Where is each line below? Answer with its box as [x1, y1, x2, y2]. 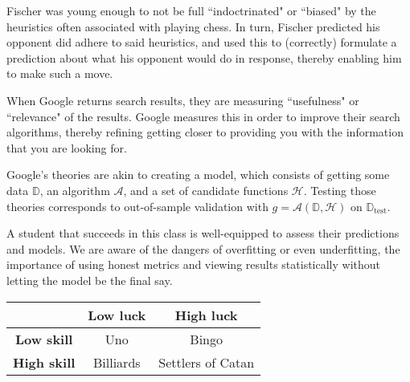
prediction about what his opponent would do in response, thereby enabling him [6, 49, 402, 66]
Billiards [93, 352, 141, 372]
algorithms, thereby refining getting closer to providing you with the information [6, 124, 404, 140]
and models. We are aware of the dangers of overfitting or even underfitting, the [6, 240, 400, 257]
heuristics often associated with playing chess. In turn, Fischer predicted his [6, 18, 380, 35]
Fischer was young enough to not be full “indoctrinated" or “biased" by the [6, 2, 376, 18]
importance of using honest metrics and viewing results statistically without [6, 256, 380, 273]
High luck [174, 305, 238, 324]
